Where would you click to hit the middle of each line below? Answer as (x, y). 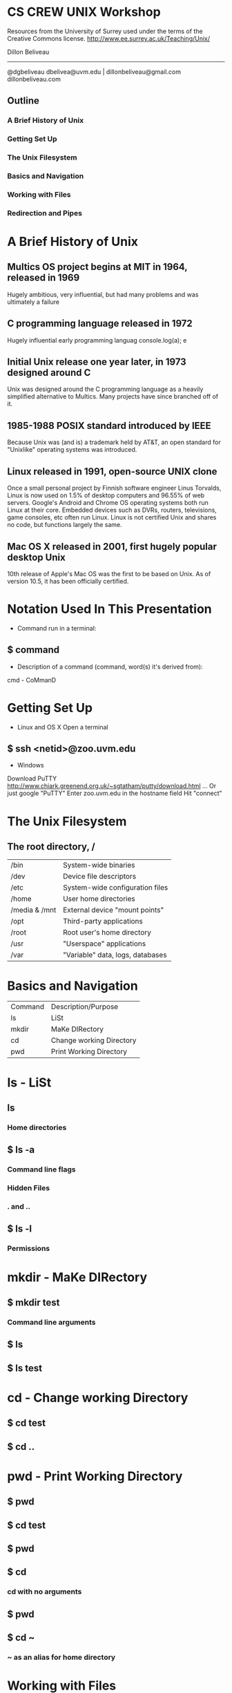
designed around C (49, 373)
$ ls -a (21, 1150)
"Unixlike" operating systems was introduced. (72, 450)
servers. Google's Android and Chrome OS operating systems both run (108, 503)
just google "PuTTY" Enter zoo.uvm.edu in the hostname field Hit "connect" (115, 793)
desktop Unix (36, 557)
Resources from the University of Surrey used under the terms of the (105, 31)
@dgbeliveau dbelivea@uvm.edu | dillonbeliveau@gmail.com (94, 71)
